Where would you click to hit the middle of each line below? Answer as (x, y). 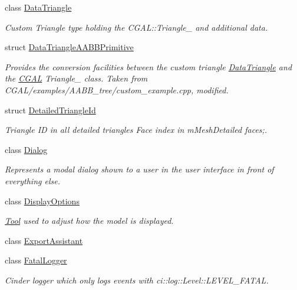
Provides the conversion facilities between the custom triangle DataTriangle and (148, 66)
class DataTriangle (38, 7)
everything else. (32, 180)
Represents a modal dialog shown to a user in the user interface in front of (139, 169)
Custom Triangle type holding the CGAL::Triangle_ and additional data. (136, 27)
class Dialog (26, 149)
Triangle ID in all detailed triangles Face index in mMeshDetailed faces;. (136, 130)
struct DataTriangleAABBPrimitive (69, 47)
